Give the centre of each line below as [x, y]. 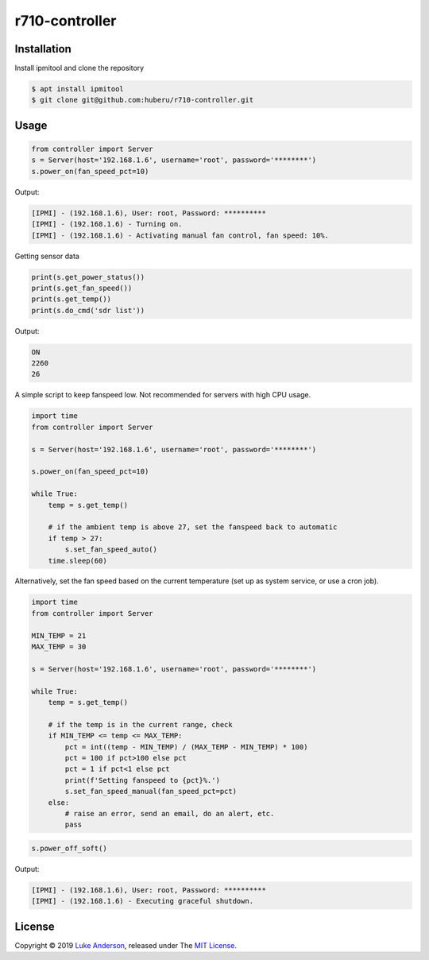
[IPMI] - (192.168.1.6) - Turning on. [107, 224]
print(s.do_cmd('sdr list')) [88, 310]
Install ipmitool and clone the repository [79, 68]
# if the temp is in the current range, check [141, 724]
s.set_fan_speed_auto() [111, 550]
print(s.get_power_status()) [88, 277]
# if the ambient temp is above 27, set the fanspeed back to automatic [193, 527]
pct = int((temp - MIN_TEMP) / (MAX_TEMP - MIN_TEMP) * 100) [186, 747]
